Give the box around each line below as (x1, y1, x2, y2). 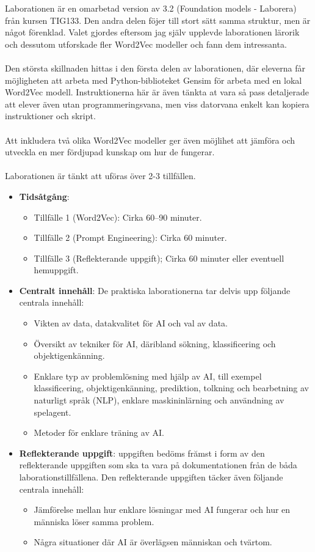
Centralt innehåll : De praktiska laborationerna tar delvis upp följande (19, 284, 291, 296)
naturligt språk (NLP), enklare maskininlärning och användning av (34, 394, 284, 407)
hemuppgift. (34, 263, 79, 276)
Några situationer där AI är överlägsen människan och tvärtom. (34, 535, 272, 548)
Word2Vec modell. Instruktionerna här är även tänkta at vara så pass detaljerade (5, 86, 309, 98)
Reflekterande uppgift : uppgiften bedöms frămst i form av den (19, 446, 265, 459)
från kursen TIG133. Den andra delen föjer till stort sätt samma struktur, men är (5, 13, 311, 26)
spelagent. (34, 405, 71, 418)
